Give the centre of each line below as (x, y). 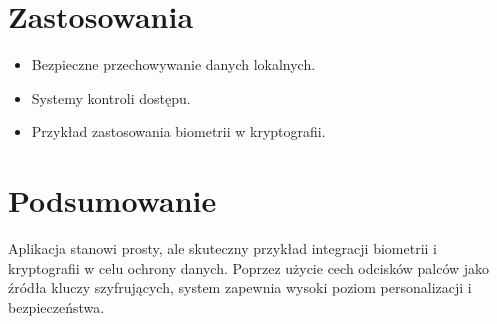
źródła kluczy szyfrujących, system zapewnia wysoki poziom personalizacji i (240, 287)
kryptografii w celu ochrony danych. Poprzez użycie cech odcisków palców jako (249, 267)
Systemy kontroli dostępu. (111, 97)
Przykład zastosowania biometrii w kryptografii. (178, 131)
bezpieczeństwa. (56, 306)
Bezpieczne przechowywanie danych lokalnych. (173, 64)
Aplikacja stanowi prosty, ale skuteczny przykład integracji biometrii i (223, 248)
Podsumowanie (112, 200)
